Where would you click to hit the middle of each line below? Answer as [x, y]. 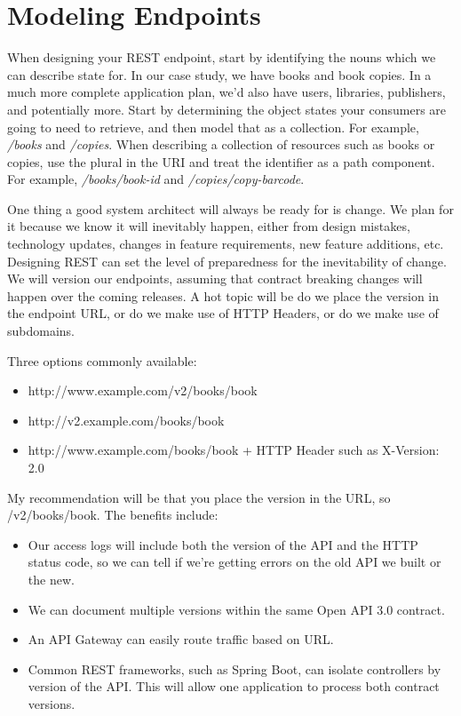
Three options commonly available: [102, 360]
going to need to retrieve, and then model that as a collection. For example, [213, 127]
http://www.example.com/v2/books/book [143, 390]
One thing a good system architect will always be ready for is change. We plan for [230, 208]
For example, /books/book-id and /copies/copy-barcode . [156, 179]
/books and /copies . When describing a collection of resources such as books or [221, 144]
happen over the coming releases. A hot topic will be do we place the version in [223, 295]
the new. [51, 579]
